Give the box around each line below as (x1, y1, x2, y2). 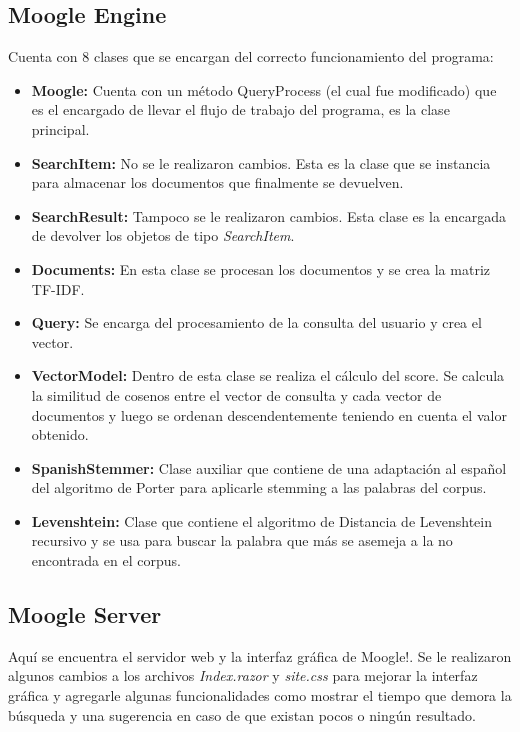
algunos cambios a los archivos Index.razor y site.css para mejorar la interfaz (8, 665, 478, 686)
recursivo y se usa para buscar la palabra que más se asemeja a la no (31, 530, 453, 551)
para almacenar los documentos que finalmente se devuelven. (31, 172, 404, 193)
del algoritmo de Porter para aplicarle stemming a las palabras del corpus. (31, 477, 487, 498)
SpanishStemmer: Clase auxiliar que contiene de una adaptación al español (31, 457, 507, 478)
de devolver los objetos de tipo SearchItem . (31, 225, 295, 246)
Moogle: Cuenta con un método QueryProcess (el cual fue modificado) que (31, 79, 497, 100)
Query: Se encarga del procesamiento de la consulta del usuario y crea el (31, 312, 482, 333)
